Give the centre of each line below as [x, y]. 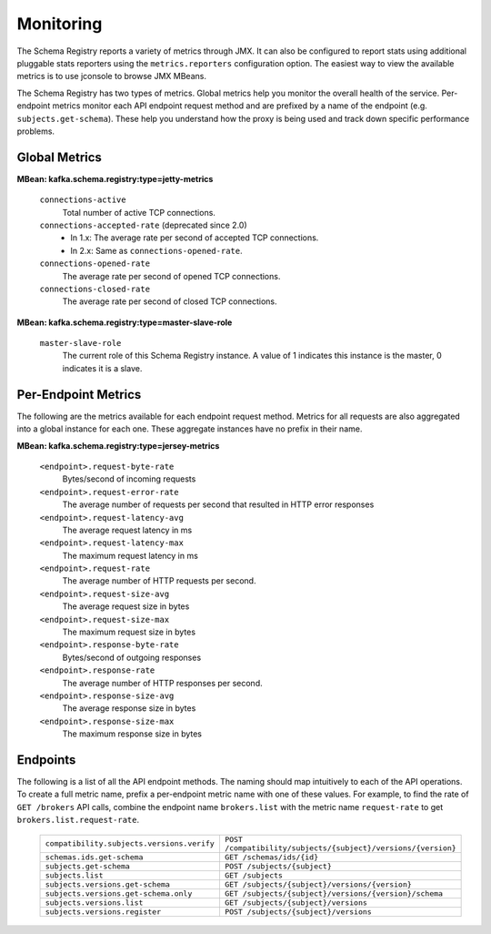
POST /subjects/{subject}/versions [298, 912]
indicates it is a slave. [102, 368]
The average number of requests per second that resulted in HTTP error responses [218, 504]
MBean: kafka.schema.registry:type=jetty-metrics [115, 178]
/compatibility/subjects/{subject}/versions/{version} [340, 848]
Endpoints [46, 760]
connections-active [83, 200]
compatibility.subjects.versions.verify [130, 843]
